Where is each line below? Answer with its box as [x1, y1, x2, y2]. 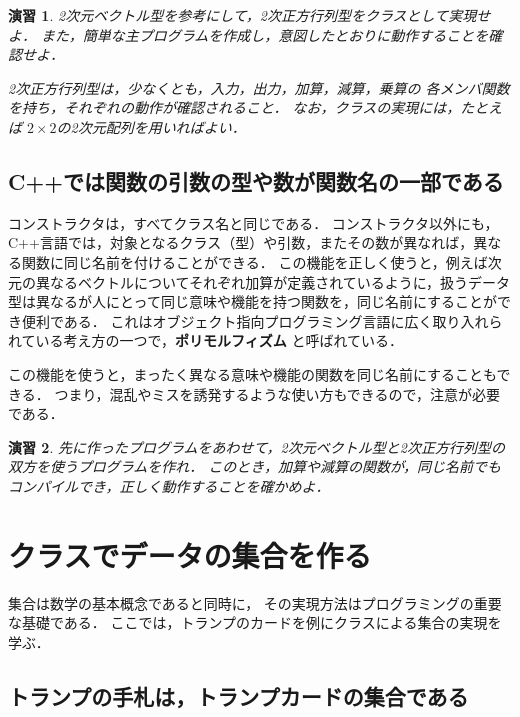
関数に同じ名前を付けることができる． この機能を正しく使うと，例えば [21, 251, 488, 272]
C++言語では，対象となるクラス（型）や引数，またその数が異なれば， [8, 232, 474, 253]
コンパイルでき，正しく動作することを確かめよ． [8, 475, 330, 496]
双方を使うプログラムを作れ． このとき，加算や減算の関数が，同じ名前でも [8, 456, 502, 477]
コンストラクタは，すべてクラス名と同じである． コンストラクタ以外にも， [8, 212, 499, 233]
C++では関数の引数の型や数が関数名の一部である [8, 165, 504, 196]
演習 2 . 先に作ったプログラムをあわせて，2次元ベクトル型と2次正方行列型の [8, 436, 505, 457]
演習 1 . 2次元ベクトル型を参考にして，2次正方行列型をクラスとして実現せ [8, 5, 491, 25]
